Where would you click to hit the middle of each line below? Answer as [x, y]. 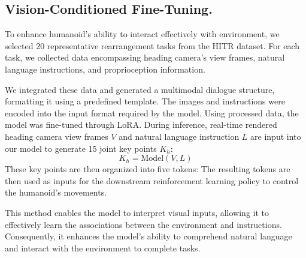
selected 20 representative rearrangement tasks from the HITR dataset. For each [152, 45]
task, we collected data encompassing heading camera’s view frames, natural [145, 57]
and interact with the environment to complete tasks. [103, 247]
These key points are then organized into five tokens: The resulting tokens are [148, 169]
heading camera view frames [57, 136]
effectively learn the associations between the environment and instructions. [143, 224]
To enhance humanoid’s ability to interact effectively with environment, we [142, 34]
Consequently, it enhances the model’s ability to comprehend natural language [149, 236]
